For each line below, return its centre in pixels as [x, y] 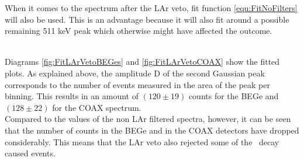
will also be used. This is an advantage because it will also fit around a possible [147, 19]
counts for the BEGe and [234, 96]
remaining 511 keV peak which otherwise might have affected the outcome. [139, 31]
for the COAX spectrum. [97, 107]
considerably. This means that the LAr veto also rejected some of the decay [142, 141]
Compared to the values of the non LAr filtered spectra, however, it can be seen [148, 119]
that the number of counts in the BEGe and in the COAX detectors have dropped [152, 130]
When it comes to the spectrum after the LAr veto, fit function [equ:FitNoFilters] [151, 8]
